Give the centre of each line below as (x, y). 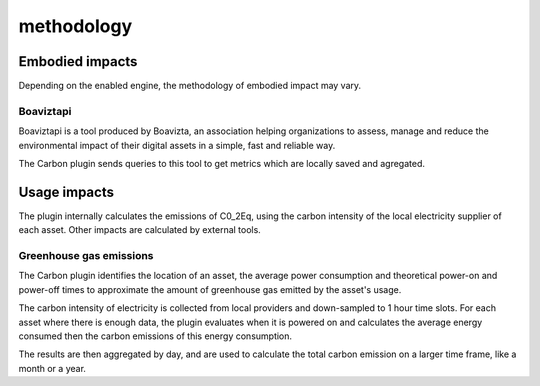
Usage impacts (66, 191)
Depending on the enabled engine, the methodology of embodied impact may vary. (190, 86)
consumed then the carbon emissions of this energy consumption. (155, 336)
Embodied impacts (78, 61)
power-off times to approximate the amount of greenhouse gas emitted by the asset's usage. (210, 289)
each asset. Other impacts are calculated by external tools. (140, 230)
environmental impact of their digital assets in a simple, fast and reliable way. (177, 145)
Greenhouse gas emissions (86, 256)
